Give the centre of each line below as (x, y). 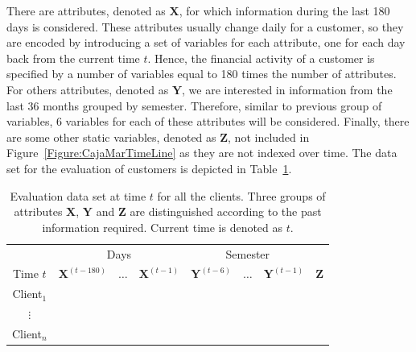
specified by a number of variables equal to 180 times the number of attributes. (202, 74)
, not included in (269, 137)
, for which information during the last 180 (284, 10)
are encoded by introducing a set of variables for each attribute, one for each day (206, 42)
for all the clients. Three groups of (241, 195)
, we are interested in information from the (287, 89)
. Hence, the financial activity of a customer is (261, 58)
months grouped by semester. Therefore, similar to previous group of (212, 105)
